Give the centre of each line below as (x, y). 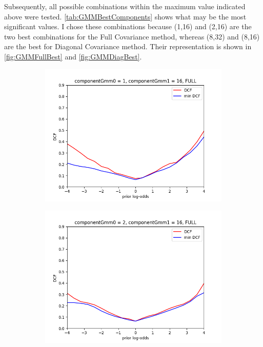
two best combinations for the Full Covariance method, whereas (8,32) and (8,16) (132, 36)
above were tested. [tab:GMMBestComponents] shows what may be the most (125, 16)
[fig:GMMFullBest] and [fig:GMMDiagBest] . (73, 56)
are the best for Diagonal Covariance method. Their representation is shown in (128, 46)
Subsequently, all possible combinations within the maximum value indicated (125, 6)
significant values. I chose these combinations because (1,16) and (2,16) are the (128, 26)
